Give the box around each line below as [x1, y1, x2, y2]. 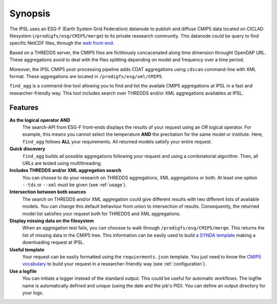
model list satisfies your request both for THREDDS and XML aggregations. [22, 210, 181, 217]
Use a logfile [9, 268, 37, 274]
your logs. [22, 290, 44, 296]
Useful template [9, 246, 45, 253]
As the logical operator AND [9, 117, 70, 123]
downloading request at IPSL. [22, 239, 85, 245]
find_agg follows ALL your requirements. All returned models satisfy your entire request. [22, 138, 212, 145]
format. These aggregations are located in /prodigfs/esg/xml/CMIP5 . [9, 73, 164, 79]
